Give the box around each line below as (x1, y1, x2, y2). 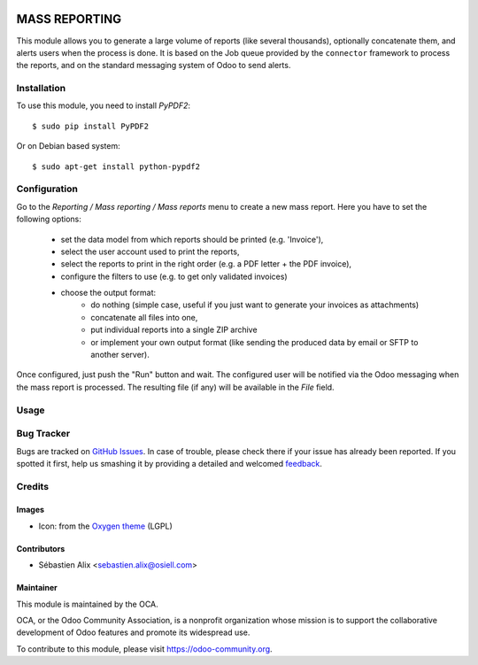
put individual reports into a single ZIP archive (90, 324, 258, 336)
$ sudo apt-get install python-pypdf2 (32, 161, 201, 172)
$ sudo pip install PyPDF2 (32, 120, 150, 131)
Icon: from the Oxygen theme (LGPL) (38, 521, 173, 531)
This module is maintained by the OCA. (16, 599, 158, 609)
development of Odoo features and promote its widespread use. (16, 627, 251, 638)
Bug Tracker (16, 428, 71, 440)
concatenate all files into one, (90, 312, 198, 322)
